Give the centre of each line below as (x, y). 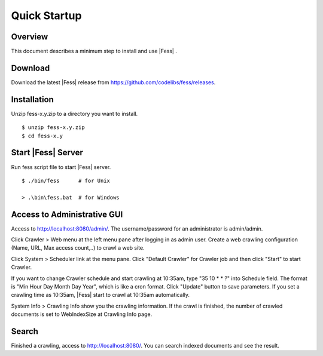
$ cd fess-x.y (42, 136)
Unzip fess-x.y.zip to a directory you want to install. (74, 113)
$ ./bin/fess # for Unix (66, 180)
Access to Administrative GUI (67, 214)
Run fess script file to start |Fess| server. (61, 167)
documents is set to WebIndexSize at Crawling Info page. (82, 314)
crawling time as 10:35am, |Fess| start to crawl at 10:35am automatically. (100, 295)
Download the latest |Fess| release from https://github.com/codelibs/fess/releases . (113, 82)
